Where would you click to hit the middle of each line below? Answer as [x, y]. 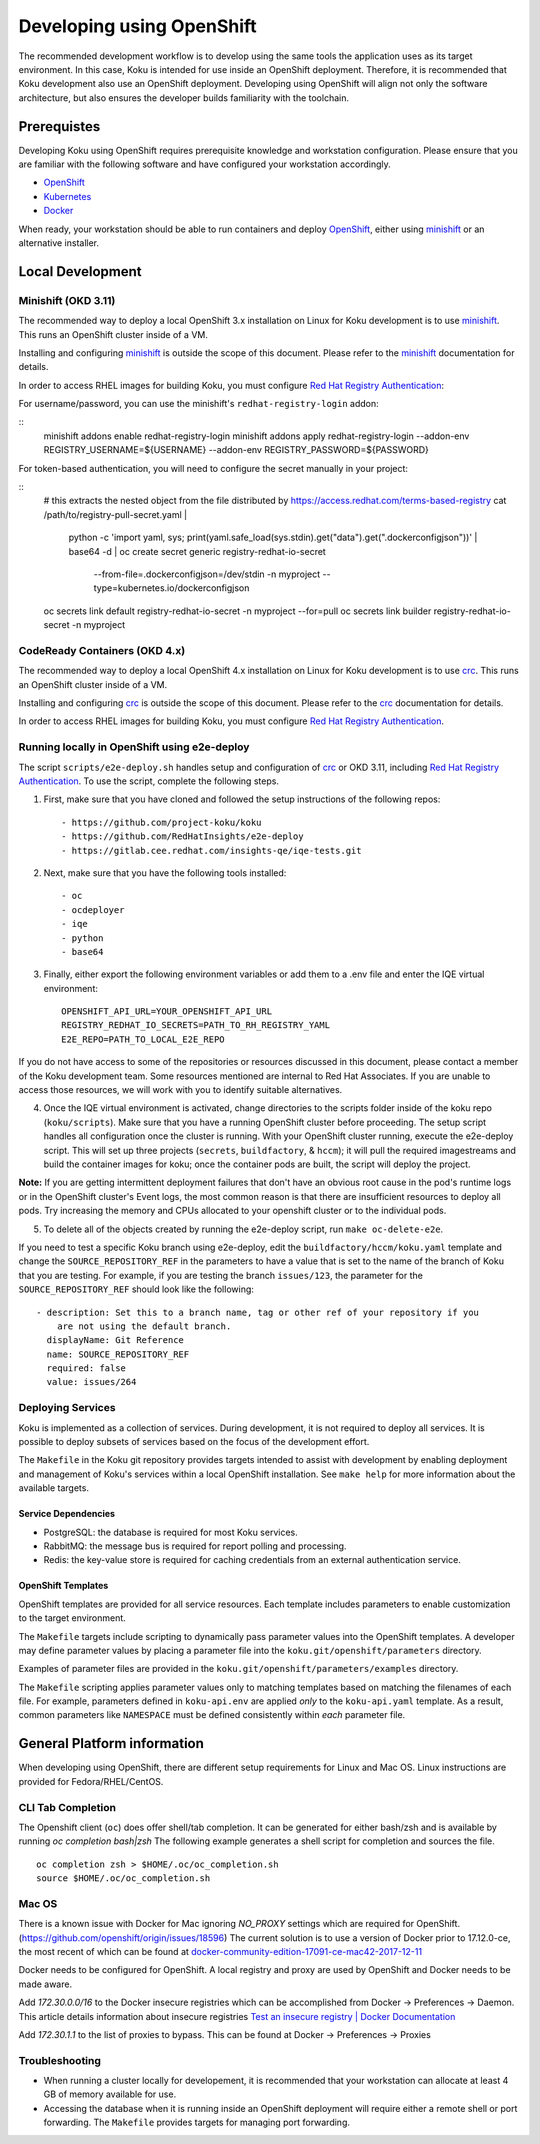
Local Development [80, 271]
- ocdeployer [93, 909]
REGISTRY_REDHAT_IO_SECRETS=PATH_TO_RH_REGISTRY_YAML [195, 1025]
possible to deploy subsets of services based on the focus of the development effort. [194, 1441]
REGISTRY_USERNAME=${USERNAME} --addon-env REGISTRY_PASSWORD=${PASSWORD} [236, 450]
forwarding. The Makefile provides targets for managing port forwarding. [196, 2122]
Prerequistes [59, 126]
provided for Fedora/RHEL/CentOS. [91, 1781]
